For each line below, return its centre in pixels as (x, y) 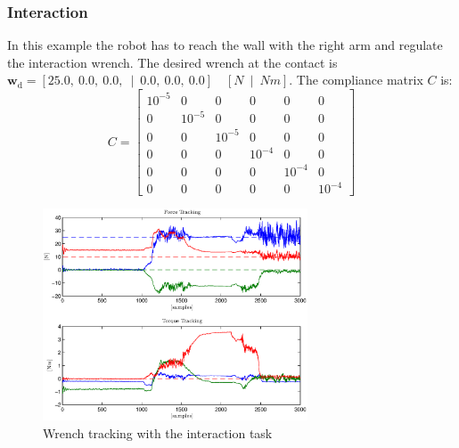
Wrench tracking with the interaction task (158, 433)
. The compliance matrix (356, 80)
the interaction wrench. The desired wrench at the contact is (172, 62)
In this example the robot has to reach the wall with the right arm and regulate (225, 45)
